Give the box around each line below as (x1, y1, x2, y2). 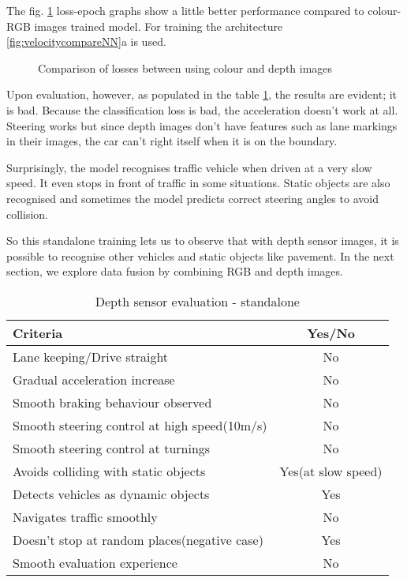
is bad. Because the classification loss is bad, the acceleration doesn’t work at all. (6, 101, 398, 118)
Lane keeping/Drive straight (13, 347, 169, 366)
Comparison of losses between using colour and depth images (38, 59, 333, 76)
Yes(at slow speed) (279, 461, 383, 480)
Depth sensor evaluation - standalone (95, 291, 300, 310)
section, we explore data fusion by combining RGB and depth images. (6, 263, 343, 280)
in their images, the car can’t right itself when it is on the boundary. (6, 133, 338, 149)
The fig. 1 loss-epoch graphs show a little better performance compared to (6, 2, 364, 18)
